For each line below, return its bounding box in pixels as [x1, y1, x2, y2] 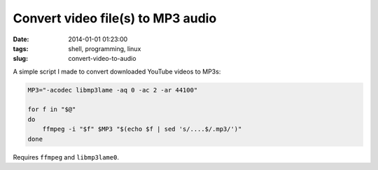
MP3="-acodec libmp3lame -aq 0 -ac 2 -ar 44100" [27, 86, 198, 94]
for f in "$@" [27, 106, 76, 113]
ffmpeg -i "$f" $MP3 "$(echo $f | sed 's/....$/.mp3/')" [42, 125, 242, 133]
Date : [13, 35, 29, 43]
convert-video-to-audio [68, 55, 136, 63]
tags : [13, 44, 29, 52]
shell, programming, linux [68, 44, 141, 52]
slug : [13, 55, 28, 63]
